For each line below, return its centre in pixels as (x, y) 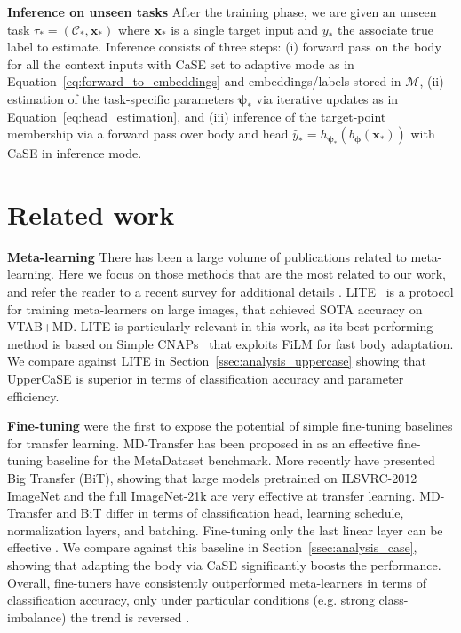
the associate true (385, 29)
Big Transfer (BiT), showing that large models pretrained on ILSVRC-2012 (212, 478)
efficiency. (33, 396)
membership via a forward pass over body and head (148, 134)
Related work (91, 214)
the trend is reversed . (130, 617)
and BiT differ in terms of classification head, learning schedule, (230, 513)
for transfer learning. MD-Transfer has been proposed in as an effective (200, 443)
